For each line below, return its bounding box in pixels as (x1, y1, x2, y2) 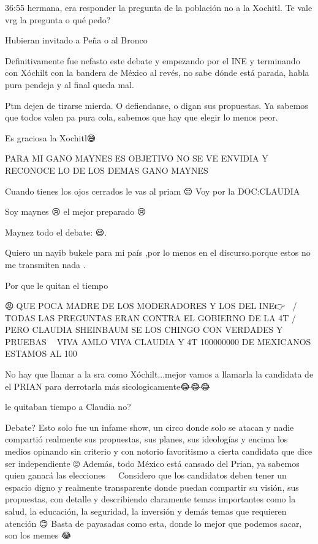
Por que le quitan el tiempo (5, 278, 108, 291)
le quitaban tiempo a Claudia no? (5, 400, 131, 413)
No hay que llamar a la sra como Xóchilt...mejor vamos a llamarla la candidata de (5, 368, 314, 381)
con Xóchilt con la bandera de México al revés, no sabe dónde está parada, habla (5, 66, 309, 79)
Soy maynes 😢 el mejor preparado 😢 (5, 205, 146, 218)
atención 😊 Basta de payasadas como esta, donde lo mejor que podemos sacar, (5, 516, 302, 529)
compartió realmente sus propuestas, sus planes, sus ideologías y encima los (5, 433, 288, 445)
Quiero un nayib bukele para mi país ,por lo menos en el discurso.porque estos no (5, 246, 311, 259)
